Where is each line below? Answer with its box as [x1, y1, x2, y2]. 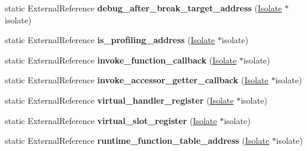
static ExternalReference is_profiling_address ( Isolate [5, 34, 215, 46]
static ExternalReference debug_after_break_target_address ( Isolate [5, 2, 282, 14]
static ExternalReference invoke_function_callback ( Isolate [5, 53, 237, 66]
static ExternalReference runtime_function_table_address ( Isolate [5, 134, 269, 147]
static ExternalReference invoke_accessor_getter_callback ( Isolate [5, 74, 269, 86]
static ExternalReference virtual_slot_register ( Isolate [5, 114, 217, 126]
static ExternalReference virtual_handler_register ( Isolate [5, 93, 234, 106]
